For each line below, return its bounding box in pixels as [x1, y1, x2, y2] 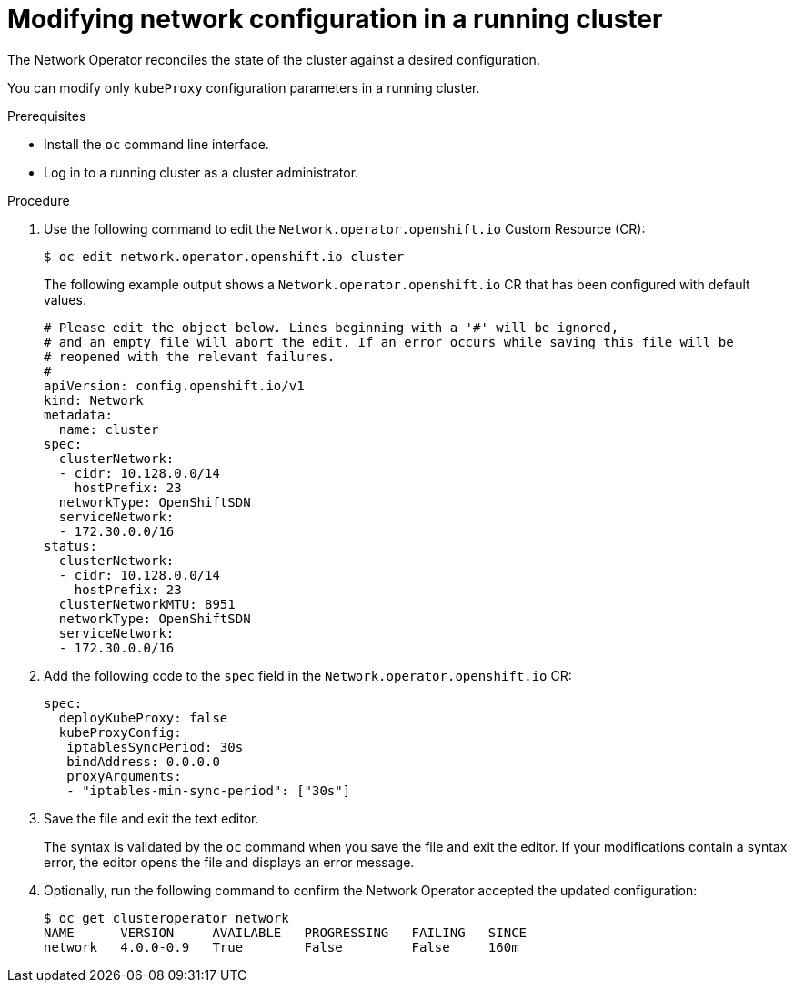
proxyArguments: [66, 768, 182, 783]
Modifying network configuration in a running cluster [7, 4, 663, 35]
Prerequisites [7, 107, 86, 124]
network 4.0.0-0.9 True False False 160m [44, 939, 519, 955]
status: [44, 538, 98, 553]
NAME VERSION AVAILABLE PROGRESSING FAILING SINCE [44, 924, 528, 940]
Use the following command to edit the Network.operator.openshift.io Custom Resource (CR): [44, 220, 646, 237]
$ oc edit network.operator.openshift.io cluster [44, 248, 405, 264]
